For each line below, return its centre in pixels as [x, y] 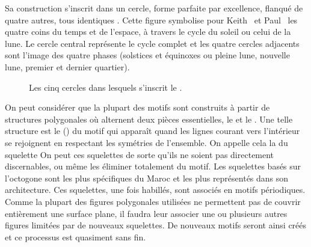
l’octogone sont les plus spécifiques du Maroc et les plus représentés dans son [147, 178]
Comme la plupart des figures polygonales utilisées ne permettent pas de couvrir [153, 201]
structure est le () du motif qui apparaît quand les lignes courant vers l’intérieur [152, 131]
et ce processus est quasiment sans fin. [75, 236]
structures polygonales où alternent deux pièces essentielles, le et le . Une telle [149, 119]
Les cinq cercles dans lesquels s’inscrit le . [106, 87]
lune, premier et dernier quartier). [67, 66]
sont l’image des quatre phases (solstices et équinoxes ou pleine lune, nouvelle [147, 55]
